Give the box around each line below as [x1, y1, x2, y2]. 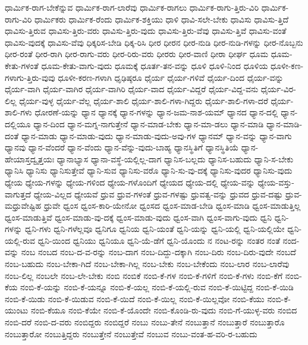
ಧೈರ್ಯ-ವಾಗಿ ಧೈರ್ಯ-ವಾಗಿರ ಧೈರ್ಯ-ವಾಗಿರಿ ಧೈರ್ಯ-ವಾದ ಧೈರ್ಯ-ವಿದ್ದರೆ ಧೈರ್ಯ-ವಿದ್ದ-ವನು [5, 83, 259, 95]
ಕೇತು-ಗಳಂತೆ [5, 59, 39, 71]
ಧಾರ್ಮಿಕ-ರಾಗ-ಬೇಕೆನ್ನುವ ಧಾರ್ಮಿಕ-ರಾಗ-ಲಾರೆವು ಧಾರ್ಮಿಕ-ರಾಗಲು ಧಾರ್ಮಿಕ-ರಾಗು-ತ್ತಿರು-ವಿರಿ [5, 1, 259, 13]
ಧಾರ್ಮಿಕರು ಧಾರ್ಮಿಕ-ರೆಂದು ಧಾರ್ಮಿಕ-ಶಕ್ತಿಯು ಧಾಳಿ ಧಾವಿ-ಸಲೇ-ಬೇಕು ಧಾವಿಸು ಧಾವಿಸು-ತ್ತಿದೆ [34, 12, 289, 25]
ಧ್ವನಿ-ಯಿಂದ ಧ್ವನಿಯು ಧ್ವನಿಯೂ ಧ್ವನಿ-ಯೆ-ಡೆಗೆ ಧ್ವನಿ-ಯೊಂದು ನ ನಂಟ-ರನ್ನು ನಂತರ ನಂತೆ [37, 234, 280, 246]
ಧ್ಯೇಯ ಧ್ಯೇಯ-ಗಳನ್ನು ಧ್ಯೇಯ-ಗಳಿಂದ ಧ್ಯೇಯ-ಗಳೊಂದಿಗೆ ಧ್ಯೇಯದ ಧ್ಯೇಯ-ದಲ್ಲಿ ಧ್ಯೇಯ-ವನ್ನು [5, 175, 255, 188]
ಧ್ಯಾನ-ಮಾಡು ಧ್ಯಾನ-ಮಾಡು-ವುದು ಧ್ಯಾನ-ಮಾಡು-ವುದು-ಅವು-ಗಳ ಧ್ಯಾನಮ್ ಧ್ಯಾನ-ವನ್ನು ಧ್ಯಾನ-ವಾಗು [21, 129, 292, 142]
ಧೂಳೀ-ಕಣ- [271, 59, 304, 71]
